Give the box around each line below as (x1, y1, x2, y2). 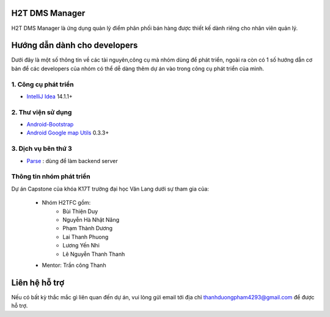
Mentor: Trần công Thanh (42, 261, 106, 269)
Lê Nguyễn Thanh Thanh (62, 250, 125, 258)
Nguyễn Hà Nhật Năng (62, 216, 120, 223)
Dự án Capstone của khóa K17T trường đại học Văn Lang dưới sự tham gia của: (11, 185, 209, 192)
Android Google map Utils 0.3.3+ (26, 129, 109, 137)
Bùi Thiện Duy (62, 208, 98, 215)
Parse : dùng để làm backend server (26, 157, 119, 164)
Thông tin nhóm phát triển (11, 172, 91, 181)
